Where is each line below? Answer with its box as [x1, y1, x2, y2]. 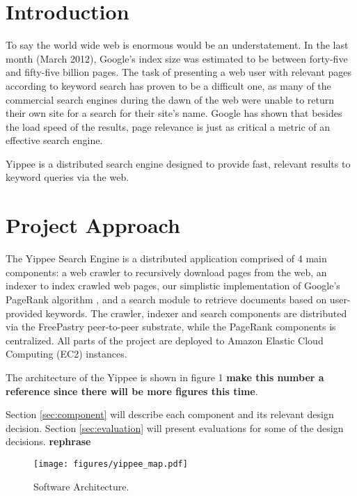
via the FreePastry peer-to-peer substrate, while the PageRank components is [6, 319, 336, 334]
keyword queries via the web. [6, 170, 129, 184]
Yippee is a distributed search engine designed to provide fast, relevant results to [6, 156, 351, 170]
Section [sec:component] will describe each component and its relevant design [6, 407, 334, 422]
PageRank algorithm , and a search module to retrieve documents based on [6, 291, 327, 306]
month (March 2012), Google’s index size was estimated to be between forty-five [6, 51, 348, 65]
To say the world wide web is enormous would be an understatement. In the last [6, 38, 349, 52]
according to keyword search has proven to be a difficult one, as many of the [6, 78, 331, 93]
